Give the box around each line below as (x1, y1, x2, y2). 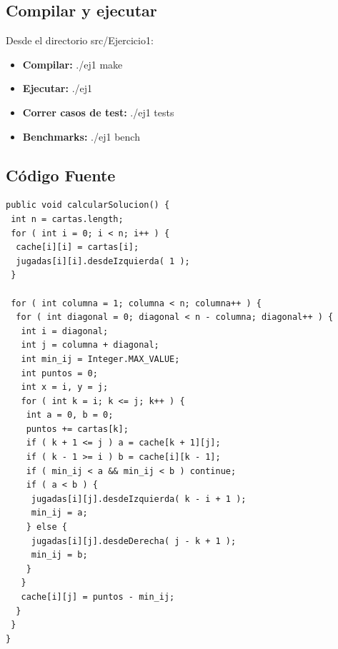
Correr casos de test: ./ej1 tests (22, 104, 174, 119)
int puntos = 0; (21, 368, 98, 378)
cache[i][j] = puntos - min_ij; (21, 592, 175, 602)
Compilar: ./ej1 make (22, 56, 123, 71)
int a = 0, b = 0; (26, 410, 114, 421)
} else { (26, 522, 67, 533)
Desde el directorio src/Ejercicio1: (6, 33, 154, 48)
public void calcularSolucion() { (6, 200, 170, 211)
